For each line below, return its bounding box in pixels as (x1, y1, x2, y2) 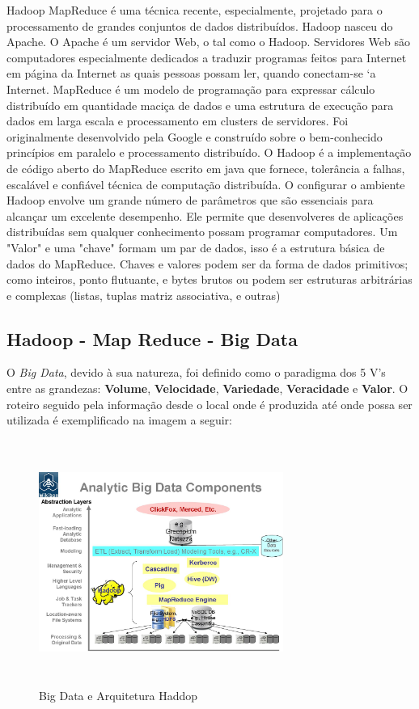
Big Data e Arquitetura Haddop (39, 686, 198, 703)
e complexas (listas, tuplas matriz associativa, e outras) (6, 286, 281, 303)
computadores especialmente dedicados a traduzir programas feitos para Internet (6, 49, 407, 65)
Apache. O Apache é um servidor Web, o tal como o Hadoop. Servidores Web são (6, 33, 410, 50)
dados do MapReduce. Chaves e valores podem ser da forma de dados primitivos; (6, 255, 408, 272)
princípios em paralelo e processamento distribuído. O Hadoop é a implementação (6, 144, 412, 161)
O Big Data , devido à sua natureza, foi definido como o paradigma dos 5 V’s (6, 364, 386, 381)
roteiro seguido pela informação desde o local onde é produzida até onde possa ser (6, 395, 413, 412)
